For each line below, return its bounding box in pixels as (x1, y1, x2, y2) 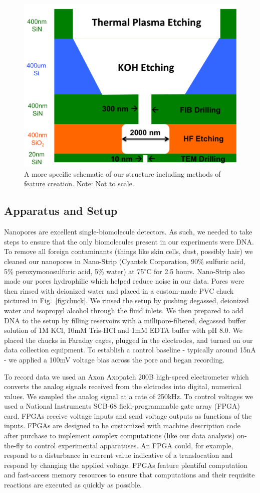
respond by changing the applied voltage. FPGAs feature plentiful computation (4, 459, 247, 470)
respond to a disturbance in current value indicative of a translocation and (4, 450, 233, 460)
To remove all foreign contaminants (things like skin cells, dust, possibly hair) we (4, 246, 253, 257)
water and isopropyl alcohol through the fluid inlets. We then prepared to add (4, 305, 243, 315)
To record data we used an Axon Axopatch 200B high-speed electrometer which (4, 371, 249, 382)
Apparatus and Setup (4, 203, 118, 218)
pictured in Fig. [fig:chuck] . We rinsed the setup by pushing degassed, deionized (4, 295, 249, 306)
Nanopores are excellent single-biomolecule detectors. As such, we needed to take (4, 226, 252, 237)
